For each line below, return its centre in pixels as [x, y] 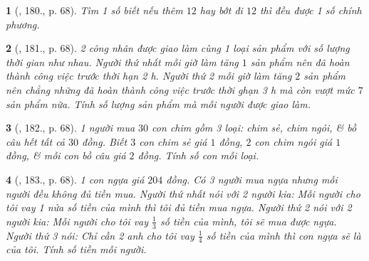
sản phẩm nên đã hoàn [300, 62]
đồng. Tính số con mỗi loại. [198, 155]
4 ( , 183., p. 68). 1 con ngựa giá [75, 179]
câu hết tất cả [36, 141]
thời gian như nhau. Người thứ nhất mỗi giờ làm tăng [122, 62]
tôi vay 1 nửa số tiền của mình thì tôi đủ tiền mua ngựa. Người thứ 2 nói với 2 [179, 207]
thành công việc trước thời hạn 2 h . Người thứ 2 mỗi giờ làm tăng [149, 76]
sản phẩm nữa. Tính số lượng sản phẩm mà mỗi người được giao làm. [158, 103]
